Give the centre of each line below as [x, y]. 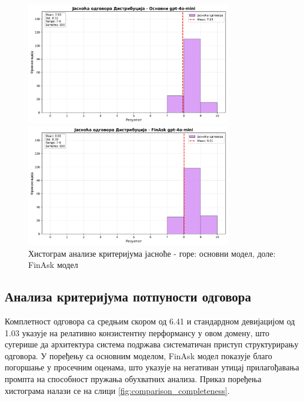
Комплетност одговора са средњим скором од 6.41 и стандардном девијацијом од [150, 321]
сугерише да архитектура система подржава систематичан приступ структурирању [152, 344]
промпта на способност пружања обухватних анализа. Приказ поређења [133, 378]
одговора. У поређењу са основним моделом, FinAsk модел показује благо [138, 355]
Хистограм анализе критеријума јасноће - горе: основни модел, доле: [152, 253]
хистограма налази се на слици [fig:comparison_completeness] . [117, 390]
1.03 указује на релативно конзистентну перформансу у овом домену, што [137, 332]
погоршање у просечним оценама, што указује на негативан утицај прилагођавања [152, 367]
